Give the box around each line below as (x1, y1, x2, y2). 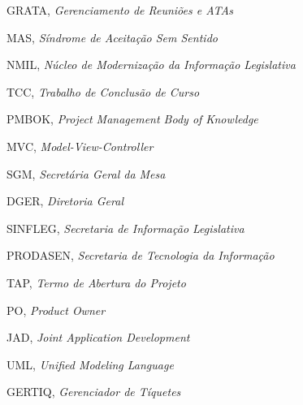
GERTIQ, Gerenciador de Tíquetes (6, 383, 181, 400)
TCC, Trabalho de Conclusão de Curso (6, 83, 200, 100)
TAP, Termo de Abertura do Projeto (6, 274, 186, 291)
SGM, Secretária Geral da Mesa (6, 165, 166, 182)
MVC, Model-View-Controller (6, 137, 154, 154)
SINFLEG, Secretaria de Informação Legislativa (6, 219, 245, 236)
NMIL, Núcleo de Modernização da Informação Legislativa (6, 56, 296, 73)
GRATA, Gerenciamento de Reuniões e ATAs (6, 2, 233, 18)
